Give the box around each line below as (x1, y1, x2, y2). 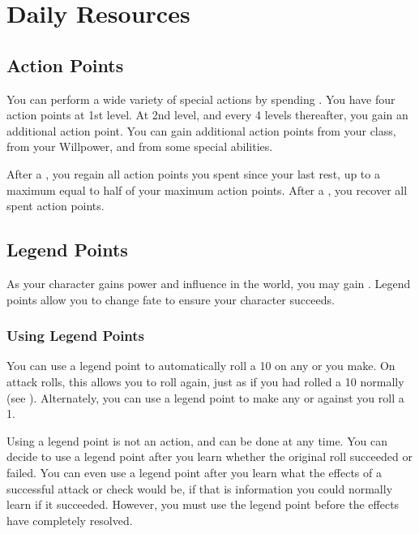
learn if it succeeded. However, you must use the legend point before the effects (6, 496, 400, 513)
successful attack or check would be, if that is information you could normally (6, 480, 393, 497)
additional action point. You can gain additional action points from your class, (6, 122, 396, 139)
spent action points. (6, 197, 105, 214)
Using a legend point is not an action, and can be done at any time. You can (6, 432, 387, 449)
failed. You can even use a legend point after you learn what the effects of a (6, 463, 382, 480)
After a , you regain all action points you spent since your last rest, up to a (6, 165, 380, 182)
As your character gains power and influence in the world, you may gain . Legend (6, 274, 411, 291)
